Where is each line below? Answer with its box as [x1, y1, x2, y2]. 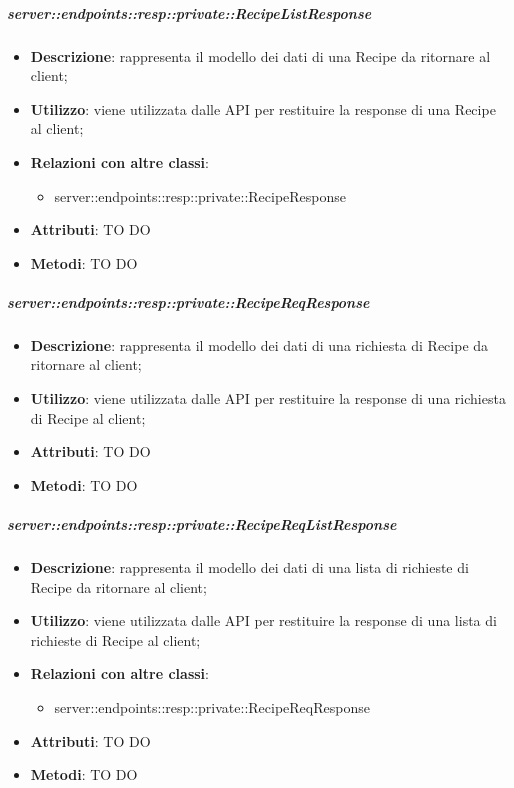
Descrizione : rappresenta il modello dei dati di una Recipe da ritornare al [30, 45, 491, 66]
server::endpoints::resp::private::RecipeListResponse [7, 2, 372, 23]
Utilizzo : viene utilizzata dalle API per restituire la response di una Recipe [30, 98, 496, 119]
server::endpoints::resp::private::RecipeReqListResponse [7, 514, 397, 535]
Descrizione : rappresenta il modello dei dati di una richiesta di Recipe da [30, 334, 489, 355]
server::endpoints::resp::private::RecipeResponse [54, 185, 347, 206]
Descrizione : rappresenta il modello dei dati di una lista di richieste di [30, 557, 469, 577]
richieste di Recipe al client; [30, 629, 201, 650]
